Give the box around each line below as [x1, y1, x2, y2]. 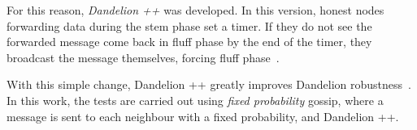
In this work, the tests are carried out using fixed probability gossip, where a [7, 91, 384, 108]
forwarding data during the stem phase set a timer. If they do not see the [7, 17, 372, 34]
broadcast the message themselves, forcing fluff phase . [7, 48, 280, 65]
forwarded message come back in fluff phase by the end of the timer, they [7, 33, 372, 50]
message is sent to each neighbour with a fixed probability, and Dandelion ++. [7, 107, 399, 124]
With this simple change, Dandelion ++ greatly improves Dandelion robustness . [7, 76, 412, 93]
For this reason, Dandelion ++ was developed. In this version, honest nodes [7, 2, 384, 18]
